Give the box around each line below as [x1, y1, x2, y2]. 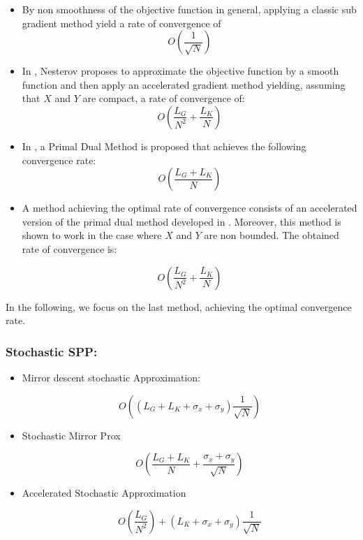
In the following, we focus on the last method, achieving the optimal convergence [6, 299, 352, 314]
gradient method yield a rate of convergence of [22, 15, 221, 30]
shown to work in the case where [22, 228, 162, 242]
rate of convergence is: [22, 241, 117, 256]
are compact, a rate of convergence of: [82, 91, 245, 105]
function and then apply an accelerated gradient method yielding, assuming [22, 77, 346, 92]
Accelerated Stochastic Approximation [22, 486, 186, 500]
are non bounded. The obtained [204, 228, 339, 242]
